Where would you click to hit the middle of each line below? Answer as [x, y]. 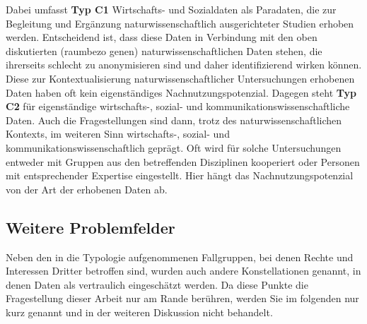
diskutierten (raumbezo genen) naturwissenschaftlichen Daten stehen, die [164, 50]
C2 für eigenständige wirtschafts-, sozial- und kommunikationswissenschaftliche [178, 106]
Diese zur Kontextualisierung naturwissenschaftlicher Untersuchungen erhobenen [180, 78]
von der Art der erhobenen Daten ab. [87, 189]
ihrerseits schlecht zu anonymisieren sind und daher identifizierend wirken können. [184, 65]
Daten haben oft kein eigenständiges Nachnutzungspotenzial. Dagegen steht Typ [181, 92]
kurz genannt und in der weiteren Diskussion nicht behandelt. [139, 312]
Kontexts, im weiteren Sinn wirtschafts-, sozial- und [118, 134]
